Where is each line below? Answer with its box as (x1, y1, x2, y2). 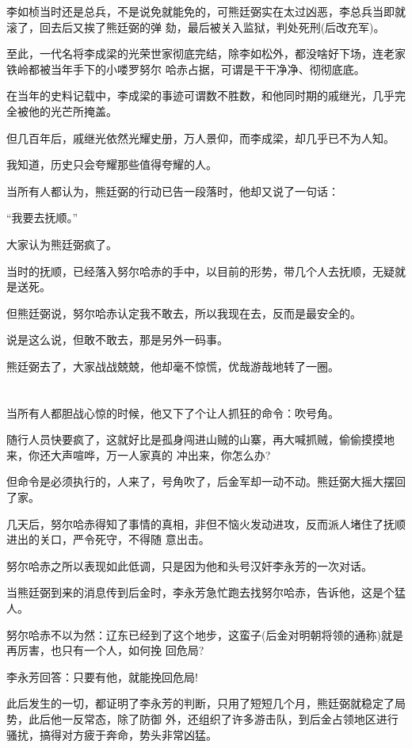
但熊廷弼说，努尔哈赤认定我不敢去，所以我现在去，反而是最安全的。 (6, 304, 361, 321)
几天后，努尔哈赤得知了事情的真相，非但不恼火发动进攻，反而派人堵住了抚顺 (6, 515, 406, 532)
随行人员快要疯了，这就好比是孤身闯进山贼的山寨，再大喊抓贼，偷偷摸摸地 (6, 431, 395, 448)
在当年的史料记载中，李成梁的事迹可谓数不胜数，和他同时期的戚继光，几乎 (6, 87, 395, 104)
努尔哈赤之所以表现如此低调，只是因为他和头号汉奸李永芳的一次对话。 (6, 557, 372, 574)
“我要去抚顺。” (6, 209, 78, 226)
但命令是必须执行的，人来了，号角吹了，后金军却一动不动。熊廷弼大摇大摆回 (6, 473, 406, 490)
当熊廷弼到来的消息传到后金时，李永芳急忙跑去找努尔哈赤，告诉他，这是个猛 (6, 584, 406, 601)
